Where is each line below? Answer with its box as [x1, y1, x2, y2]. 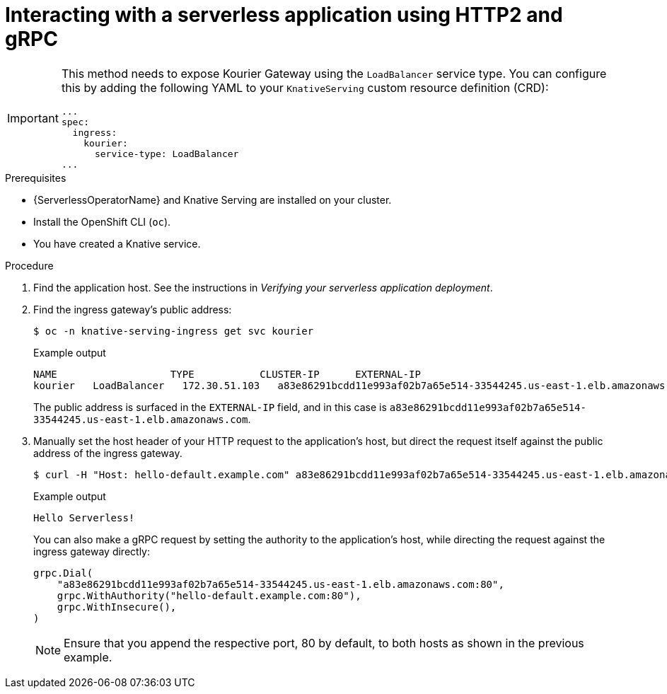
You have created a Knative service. [33, 237, 201, 250]
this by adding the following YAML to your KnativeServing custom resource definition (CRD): [61, 80, 549, 95]
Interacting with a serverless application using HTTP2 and [5, 3, 563, 27]
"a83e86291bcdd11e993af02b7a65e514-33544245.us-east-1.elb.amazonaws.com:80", [57, 578, 504, 590]
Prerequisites [5, 171, 66, 184]
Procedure [5, 259, 54, 272]
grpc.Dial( [33, 567, 93, 579]
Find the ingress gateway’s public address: [33, 303, 232, 316]
